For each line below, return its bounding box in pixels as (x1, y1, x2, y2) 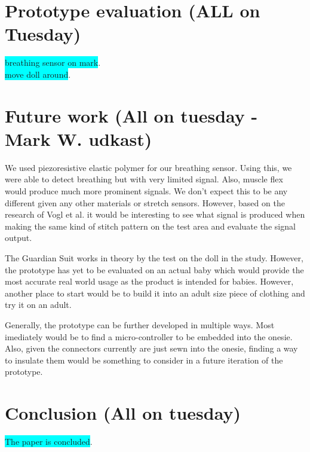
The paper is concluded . (5, 435, 93, 448)
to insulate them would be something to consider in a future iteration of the (5, 353, 283, 366)
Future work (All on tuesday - (5, 103, 258, 127)
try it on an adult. (5, 298, 72, 311)
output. (5, 231, 32, 244)
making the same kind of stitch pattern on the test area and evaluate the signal (5, 219, 296, 232)
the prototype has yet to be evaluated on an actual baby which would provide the (5, 263, 304, 276)
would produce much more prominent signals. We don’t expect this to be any (5, 185, 288, 197)
